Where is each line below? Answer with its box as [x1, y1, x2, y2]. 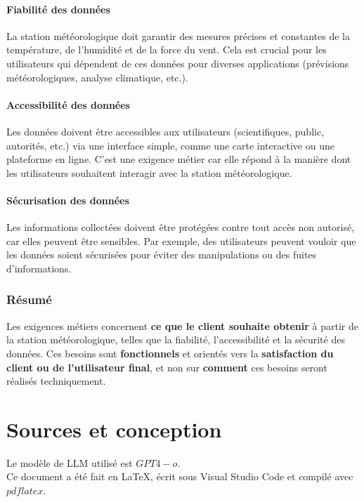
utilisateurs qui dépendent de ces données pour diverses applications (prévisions [6, 55, 349, 70]
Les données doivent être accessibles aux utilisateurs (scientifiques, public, [6, 124, 325, 138]
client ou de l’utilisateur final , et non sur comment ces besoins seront [6, 359, 327, 374]
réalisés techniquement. [6, 374, 106, 388]
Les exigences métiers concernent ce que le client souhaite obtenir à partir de [6, 318, 359, 333]
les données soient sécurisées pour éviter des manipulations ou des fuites [6, 247, 317, 262]
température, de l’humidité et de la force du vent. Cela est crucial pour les [6, 42, 327, 57]
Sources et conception [6, 414, 222, 443]
